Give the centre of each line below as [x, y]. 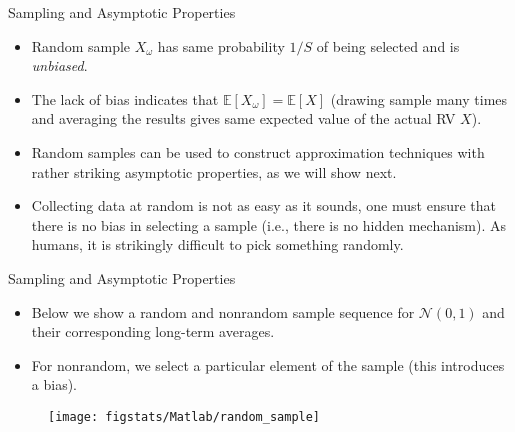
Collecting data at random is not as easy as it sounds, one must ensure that [264, 205]
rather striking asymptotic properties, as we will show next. [214, 171]
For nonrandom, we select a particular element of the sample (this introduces [268, 364]
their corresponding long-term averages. [153, 331]
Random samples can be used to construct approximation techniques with [258, 151]
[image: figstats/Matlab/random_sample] [184, 416]
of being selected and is [388, 45]
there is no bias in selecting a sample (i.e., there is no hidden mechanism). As [269, 224]
